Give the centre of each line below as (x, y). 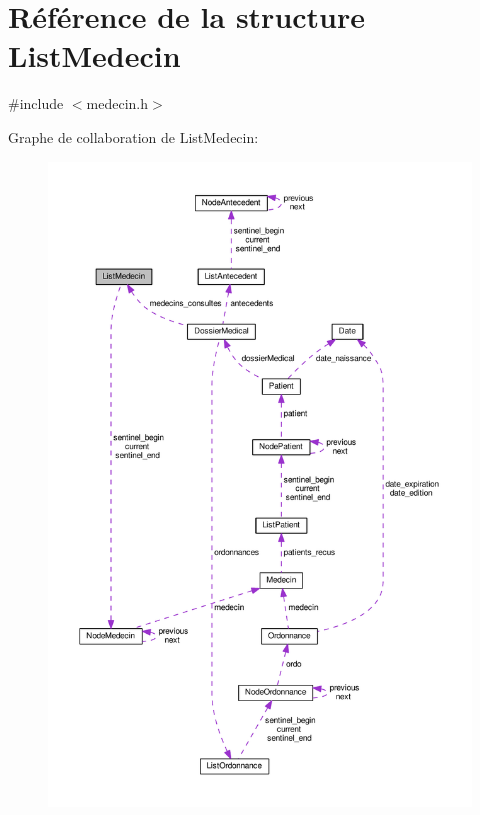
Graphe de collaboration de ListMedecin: (133, 136)
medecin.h (117, 103)
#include (36, 103)
